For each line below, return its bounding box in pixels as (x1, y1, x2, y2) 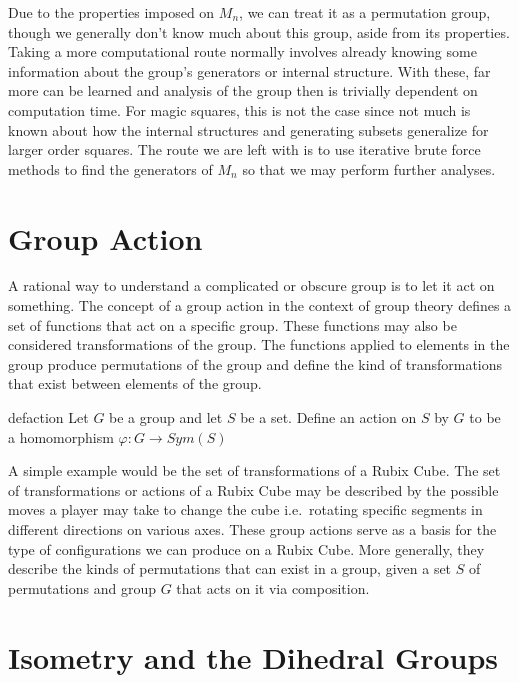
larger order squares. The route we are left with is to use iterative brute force (8, 139, 481, 160)
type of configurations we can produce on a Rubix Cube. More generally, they (8, 538, 485, 559)
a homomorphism (8, 426, 114, 447)
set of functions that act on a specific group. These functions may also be (8, 314, 457, 335)
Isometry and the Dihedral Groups (8, 636, 499, 677)
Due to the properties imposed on (8, 2, 215, 22)
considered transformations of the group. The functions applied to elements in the (8, 334, 510, 355)
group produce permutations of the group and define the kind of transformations (8, 353, 503, 374)
